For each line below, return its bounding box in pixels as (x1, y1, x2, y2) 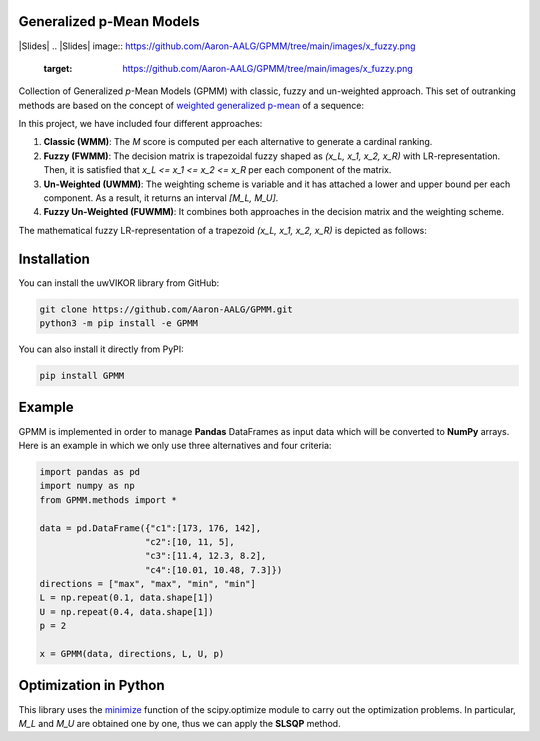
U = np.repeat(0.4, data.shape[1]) (39, 606, 214, 617)
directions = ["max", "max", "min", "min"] (39, 578, 257, 590)
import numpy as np (39, 480, 135, 492)
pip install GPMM (39, 370, 125, 382)
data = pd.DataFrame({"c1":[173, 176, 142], (39, 522, 262, 534)
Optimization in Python (18, 677, 165, 694)
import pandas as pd (39, 466, 140, 477)
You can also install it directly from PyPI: (18, 343, 184, 355)
